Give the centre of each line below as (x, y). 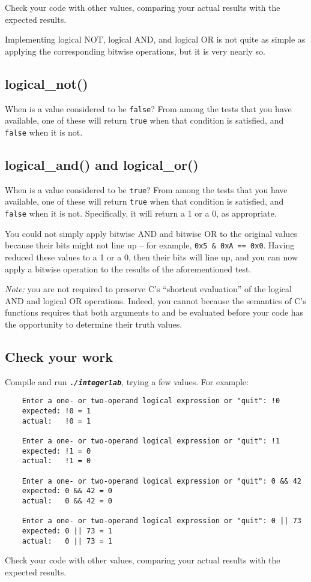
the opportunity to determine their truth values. (94, 324)
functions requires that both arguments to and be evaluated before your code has (154, 312)
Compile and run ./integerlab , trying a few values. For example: (127, 381)
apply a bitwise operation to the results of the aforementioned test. (128, 268)
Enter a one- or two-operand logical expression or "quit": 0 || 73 (162, 521)
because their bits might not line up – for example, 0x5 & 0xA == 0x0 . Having (150, 245)
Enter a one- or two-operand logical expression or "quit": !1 (151, 441)
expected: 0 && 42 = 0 (67, 491)
